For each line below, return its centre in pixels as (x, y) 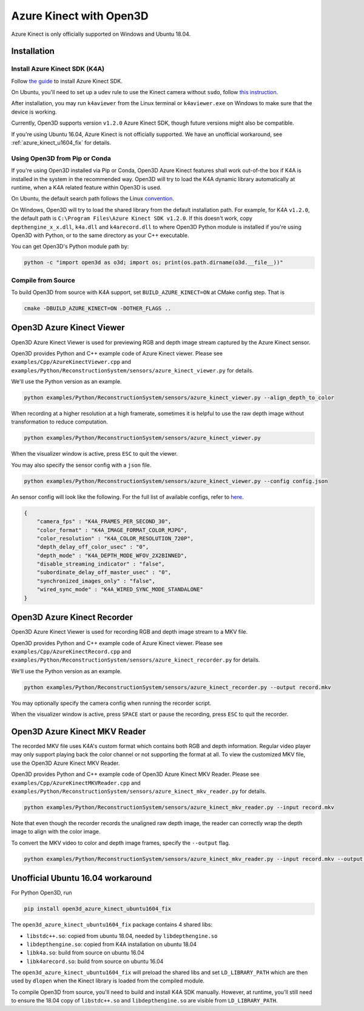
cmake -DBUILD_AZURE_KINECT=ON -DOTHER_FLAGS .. (98, 309)
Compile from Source (43, 280)
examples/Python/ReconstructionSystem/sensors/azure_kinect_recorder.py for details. (136, 660)
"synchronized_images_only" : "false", (96, 581)
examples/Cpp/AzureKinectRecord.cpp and (71, 651)
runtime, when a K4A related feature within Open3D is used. (86, 187)
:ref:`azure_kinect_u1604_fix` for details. (61, 143)
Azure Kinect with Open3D (80, 16)
